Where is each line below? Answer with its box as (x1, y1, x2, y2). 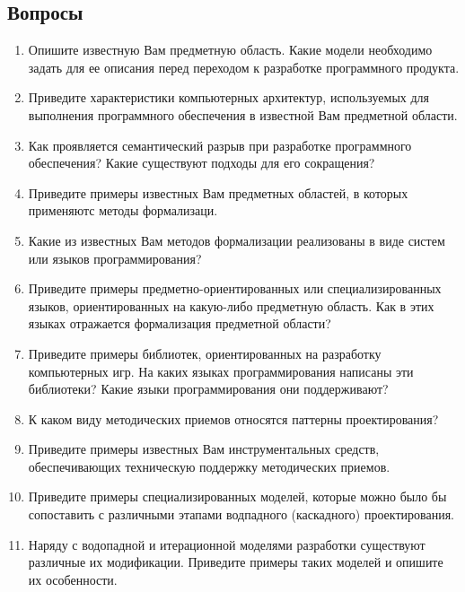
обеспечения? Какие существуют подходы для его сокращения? (28, 153, 375, 172)
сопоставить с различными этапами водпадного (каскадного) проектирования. (28, 505, 454, 524)
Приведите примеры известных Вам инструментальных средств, (28, 440, 380, 458)
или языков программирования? (28, 248, 202, 267)
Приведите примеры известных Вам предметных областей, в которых (28, 183, 408, 202)
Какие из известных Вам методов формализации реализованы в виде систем (28, 231, 445, 249)
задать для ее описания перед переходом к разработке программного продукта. (28, 57, 460, 76)
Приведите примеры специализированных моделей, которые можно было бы (28, 487, 447, 506)
